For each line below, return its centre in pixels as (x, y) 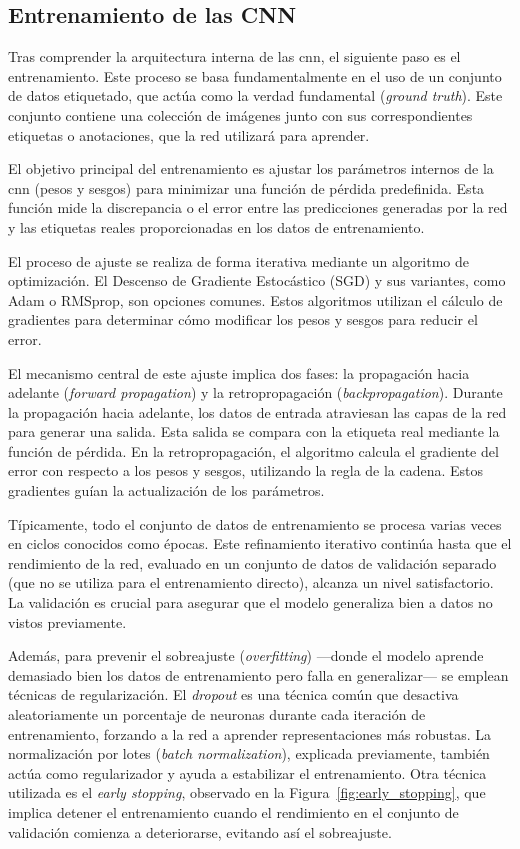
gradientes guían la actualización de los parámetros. (166, 490)
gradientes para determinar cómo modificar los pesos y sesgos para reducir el (243, 319)
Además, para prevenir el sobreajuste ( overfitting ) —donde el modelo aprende (246, 655)
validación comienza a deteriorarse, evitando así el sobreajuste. (200, 831)
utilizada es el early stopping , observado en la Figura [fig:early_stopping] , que (247, 792)
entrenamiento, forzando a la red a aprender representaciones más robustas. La (250, 733)
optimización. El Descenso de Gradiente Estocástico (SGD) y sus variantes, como (257, 280)
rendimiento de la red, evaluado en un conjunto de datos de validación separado (252, 562)
